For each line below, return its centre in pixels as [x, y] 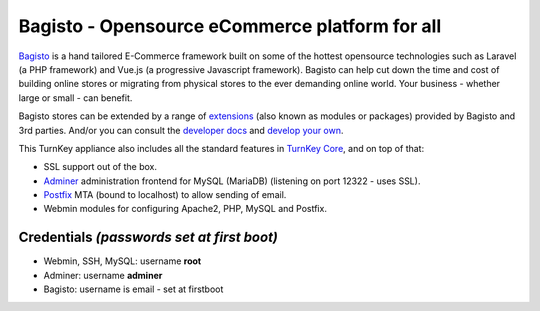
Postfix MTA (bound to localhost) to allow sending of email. [165, 195]
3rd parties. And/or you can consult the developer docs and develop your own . [181, 130]
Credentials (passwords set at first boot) [148, 237]
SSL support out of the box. [100, 167]
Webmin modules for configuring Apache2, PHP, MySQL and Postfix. [185, 209]
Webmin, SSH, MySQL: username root [122, 261]
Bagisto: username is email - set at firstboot [133, 289]
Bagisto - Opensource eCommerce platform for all [230, 26]
